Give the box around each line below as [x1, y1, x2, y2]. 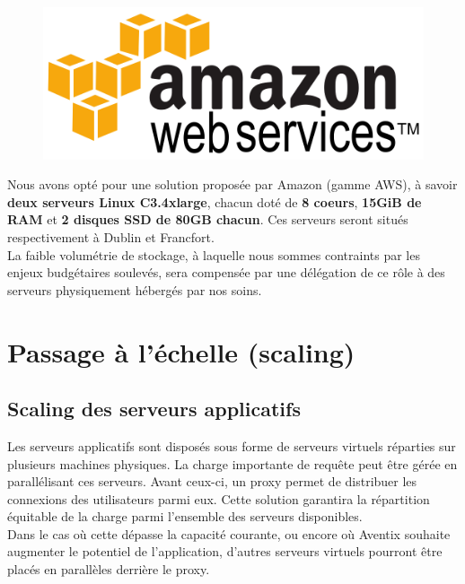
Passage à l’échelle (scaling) [7, 333, 355, 370]
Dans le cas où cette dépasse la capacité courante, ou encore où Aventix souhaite [7, 524, 451, 543]
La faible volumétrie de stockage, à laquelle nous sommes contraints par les [7, 245, 420, 264]
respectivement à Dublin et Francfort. [7, 227, 215, 246]
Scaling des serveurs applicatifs [7, 395, 301, 423]
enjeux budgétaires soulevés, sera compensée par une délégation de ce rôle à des [7, 263, 445, 282]
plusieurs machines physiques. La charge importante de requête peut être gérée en [7, 454, 458, 473]
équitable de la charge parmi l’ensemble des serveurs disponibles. [7, 507, 363, 526]
